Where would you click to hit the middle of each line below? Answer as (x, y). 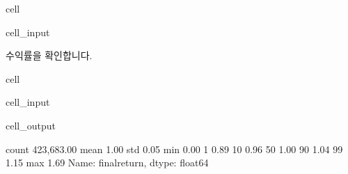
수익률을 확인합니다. (49, 55)
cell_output (31, 125)
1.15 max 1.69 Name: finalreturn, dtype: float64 (107, 163)
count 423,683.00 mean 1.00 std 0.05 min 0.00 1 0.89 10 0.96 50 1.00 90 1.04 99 (174, 149)
